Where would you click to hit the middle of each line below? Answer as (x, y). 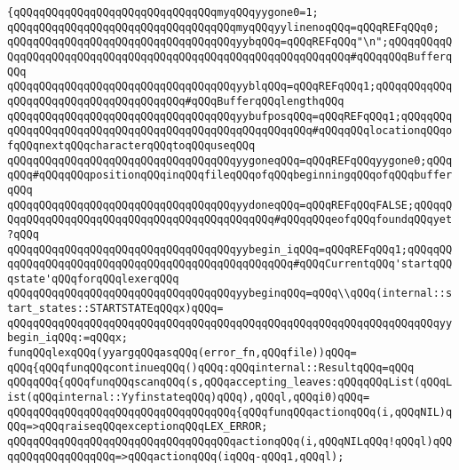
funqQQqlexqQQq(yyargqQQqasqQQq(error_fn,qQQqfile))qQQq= (182, 353)
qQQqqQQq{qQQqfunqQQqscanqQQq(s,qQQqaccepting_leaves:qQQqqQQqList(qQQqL (230, 382)
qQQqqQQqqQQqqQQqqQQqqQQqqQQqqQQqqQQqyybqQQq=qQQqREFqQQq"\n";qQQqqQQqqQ (230, 42)
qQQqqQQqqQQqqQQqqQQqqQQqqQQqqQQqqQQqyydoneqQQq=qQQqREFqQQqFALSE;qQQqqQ (230, 205)
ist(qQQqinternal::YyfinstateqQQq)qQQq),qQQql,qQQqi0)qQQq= (189, 398)
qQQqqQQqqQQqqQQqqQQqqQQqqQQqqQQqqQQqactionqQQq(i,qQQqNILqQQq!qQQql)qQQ (230, 442)
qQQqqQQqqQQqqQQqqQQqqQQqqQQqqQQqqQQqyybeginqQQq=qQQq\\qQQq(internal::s (230, 294)
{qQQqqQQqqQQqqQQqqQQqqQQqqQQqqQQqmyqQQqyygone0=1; (163, 12)
